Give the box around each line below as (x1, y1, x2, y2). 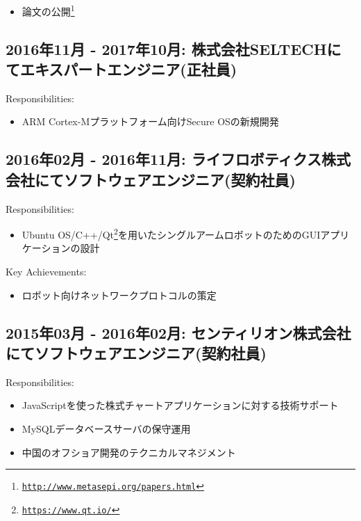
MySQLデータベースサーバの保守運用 (22, 422, 191, 436)
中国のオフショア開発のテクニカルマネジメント (22, 444, 236, 459)
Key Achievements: (6, 264, 87, 279)
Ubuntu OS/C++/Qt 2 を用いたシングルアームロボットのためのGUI (22, 225, 321, 241)
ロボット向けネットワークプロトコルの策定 (22, 287, 217, 302)
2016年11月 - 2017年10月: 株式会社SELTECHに (6, 38, 342, 59)
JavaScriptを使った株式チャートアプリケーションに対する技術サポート (22, 398, 339, 412)
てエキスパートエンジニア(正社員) (6, 58, 237, 80)
